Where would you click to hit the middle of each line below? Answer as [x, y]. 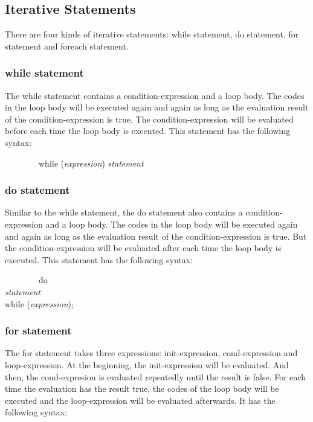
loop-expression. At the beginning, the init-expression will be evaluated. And [147, 364]
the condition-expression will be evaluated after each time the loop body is [143, 248]
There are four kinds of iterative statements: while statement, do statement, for [152, 34]
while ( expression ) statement [91, 163]
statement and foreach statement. [67, 46]
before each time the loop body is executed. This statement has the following [148, 131]
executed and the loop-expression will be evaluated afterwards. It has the [140, 400]
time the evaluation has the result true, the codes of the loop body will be [142, 388]
